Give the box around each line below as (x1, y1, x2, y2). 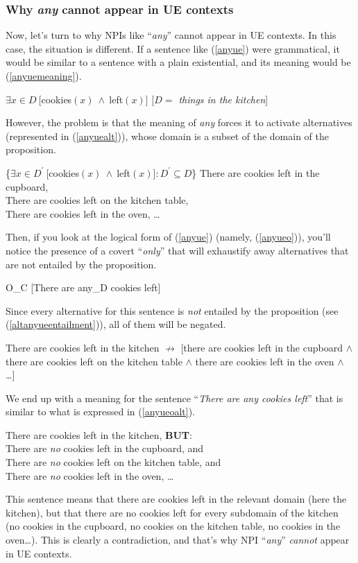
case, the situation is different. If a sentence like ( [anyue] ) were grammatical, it (6, 41, 340, 55)
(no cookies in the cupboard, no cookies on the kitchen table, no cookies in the (6, 519, 341, 533)
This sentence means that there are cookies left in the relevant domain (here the (6, 492, 347, 506)
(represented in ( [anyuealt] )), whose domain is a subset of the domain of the (6, 128, 329, 143)
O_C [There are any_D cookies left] (6, 280, 161, 295)
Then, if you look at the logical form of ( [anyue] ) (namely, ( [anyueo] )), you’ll (6, 229, 331, 244)
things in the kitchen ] (178, 92, 268, 106)
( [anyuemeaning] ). (6, 69, 82, 83)
